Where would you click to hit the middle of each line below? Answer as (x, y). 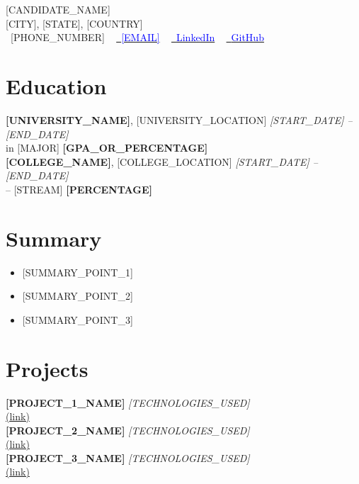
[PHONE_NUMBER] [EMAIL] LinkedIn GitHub (137, 37)
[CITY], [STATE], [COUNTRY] (74, 23)
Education (56, 85)
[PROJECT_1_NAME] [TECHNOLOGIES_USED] (128, 402)
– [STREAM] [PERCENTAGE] (79, 189)
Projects (47, 368)
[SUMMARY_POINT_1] (78, 272)
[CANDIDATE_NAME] (58, 9)
